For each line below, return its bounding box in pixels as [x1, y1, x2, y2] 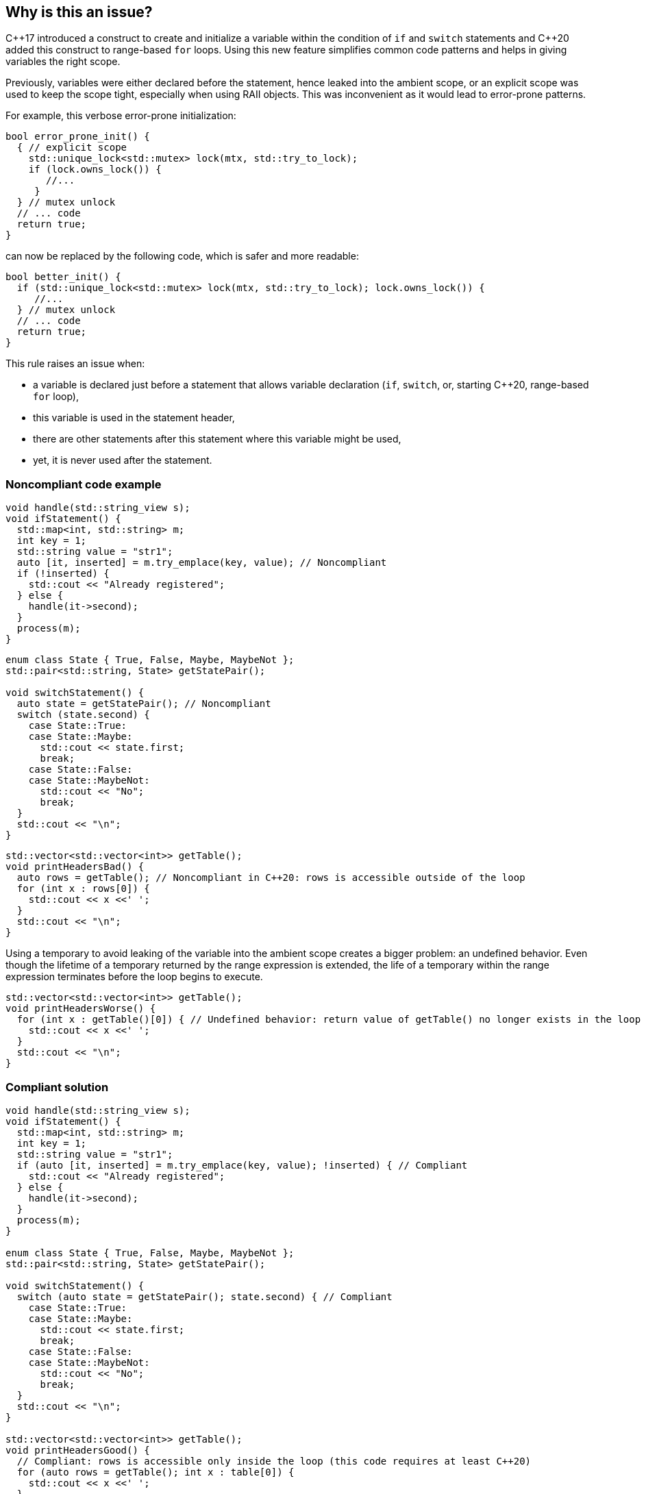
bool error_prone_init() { [5, 131, 150, 142]
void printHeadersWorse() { [5, 1003, 156, 1014]
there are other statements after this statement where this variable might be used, [33, 433, 401, 445]
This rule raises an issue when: [5, 358, 145, 370]
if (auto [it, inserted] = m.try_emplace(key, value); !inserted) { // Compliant [16, 1159, 468, 1171]
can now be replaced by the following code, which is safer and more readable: [5, 250, 359, 262]
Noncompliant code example [5, 477, 162, 491]
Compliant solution [5, 1080, 109, 1094]
